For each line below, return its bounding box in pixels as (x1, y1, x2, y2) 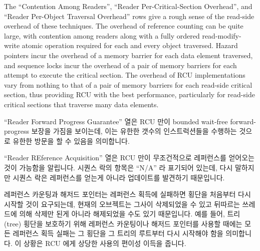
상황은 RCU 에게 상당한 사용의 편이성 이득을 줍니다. (23, 238, 186, 248)
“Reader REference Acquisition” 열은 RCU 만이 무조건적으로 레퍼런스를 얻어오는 (4, 152, 254, 163)
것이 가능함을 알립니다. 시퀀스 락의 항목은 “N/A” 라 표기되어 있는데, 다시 (4, 162, 233, 172)
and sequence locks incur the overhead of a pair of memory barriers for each (4, 60, 237, 70)
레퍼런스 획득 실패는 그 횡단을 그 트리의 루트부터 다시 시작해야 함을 (13, 228, 223, 238)
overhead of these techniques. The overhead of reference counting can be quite (4, 21, 243, 31)
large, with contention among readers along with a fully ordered (4, 30, 200, 41)
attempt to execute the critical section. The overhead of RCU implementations (4, 70, 245, 80)
